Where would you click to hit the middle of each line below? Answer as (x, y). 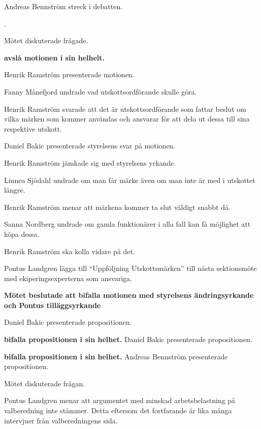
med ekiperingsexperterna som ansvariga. (68, 278)
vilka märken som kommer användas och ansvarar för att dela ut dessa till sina (127, 119)
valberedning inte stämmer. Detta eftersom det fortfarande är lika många (118, 410)
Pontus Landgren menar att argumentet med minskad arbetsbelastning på (120, 400)
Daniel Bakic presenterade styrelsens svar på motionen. (90, 146)
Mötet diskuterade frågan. (45, 383)
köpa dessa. (22, 234)
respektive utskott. (33, 128)
